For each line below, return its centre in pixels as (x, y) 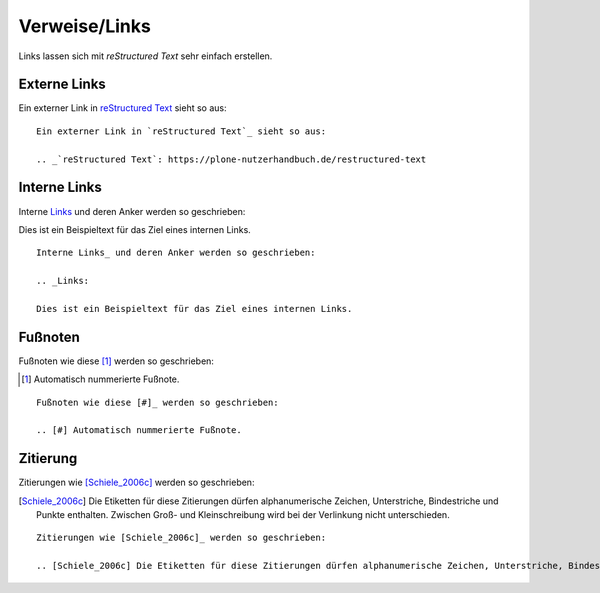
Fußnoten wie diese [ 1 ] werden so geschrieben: (116, 361)
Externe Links (62, 84)
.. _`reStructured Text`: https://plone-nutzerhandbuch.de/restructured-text (231, 159)
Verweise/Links (85, 26)
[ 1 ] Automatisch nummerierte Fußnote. (100, 379)
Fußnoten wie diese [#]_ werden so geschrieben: (157, 402)
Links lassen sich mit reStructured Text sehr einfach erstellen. (145, 56)
